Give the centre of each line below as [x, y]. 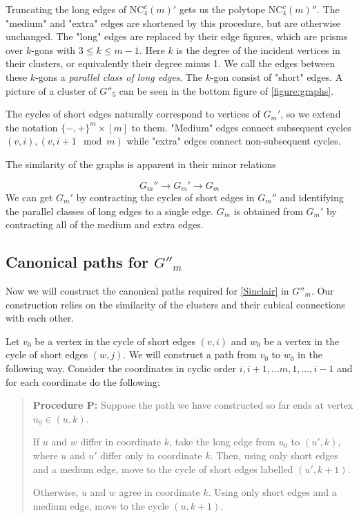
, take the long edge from [222, 442]
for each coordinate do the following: [83, 381]
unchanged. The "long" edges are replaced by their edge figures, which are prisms [177, 36]
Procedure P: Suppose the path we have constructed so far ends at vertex [193, 405]
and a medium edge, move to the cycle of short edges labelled [163, 469]
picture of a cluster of [51, 90]
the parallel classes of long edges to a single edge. [109, 211]
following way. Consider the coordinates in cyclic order [121, 368]
